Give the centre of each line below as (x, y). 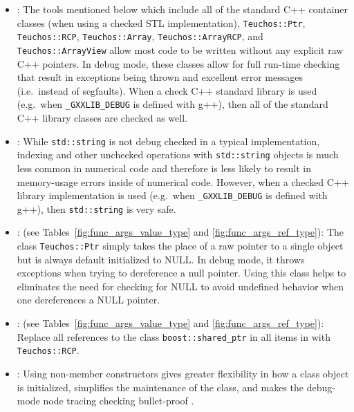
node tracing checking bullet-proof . (119, 401)
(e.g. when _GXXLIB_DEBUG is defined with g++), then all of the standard (173, 104)
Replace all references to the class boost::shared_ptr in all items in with (174, 336)
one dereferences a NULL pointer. (88, 300)
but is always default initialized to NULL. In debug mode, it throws (161, 259)
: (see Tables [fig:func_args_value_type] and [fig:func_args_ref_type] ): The (180, 232)
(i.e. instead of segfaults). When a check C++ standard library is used (167, 90)
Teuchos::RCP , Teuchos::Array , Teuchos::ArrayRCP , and (140, 36)
